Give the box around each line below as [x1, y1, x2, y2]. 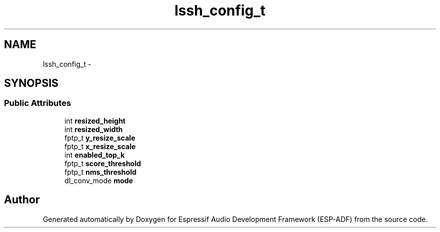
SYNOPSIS [4, 77, 59, 90]
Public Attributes [4, 98, 71, 108]
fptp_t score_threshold [64, 159, 141, 168]
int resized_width [64, 125, 123, 134]
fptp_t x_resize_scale [64, 142, 136, 151]
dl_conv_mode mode [64, 176, 133, 185]
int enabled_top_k [64, 150, 125, 159]
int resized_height [64, 116, 126, 125]
